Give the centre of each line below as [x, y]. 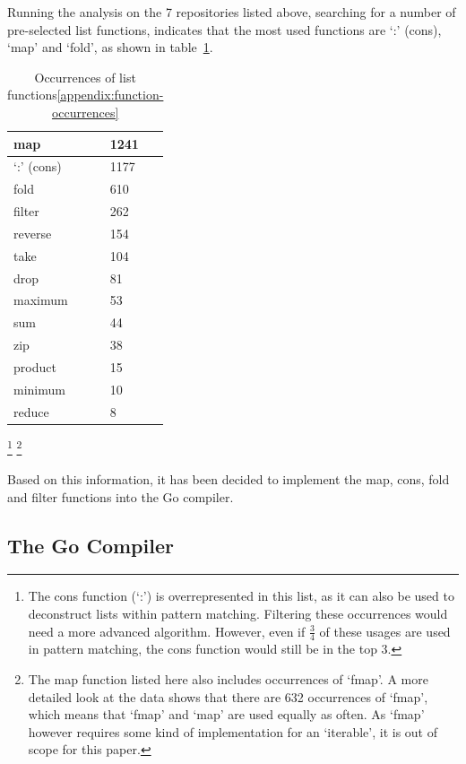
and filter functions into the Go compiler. [121, 496]
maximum [41, 300]
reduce [31, 411]
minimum [39, 389]
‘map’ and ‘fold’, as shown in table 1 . [110, 47]
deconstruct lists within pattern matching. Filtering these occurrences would [238, 614]
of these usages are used [385, 631]
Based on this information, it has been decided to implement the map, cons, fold [229, 479]
